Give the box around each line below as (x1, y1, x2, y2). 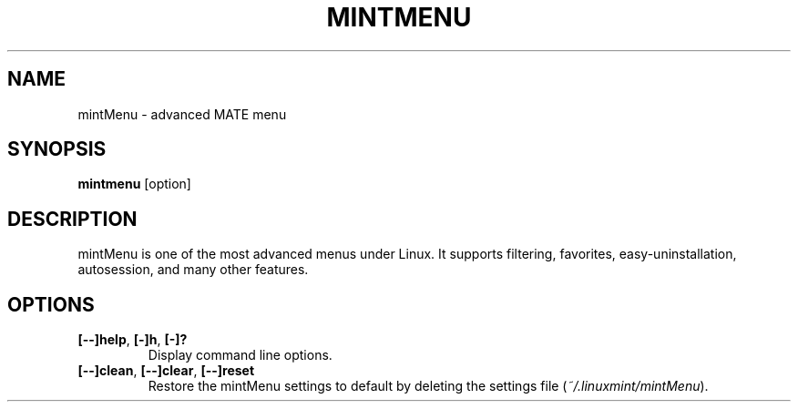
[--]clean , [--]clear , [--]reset (77, 363, 255, 379)
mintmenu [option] (77, 176, 191, 192)
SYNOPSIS (7, 138, 107, 161)
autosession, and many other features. (77, 261, 309, 278)
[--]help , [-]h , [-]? (77, 332, 188, 348)
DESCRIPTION (7, 207, 138, 230)
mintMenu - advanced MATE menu (77, 106, 287, 122)
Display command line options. (148, 347, 332, 363)
